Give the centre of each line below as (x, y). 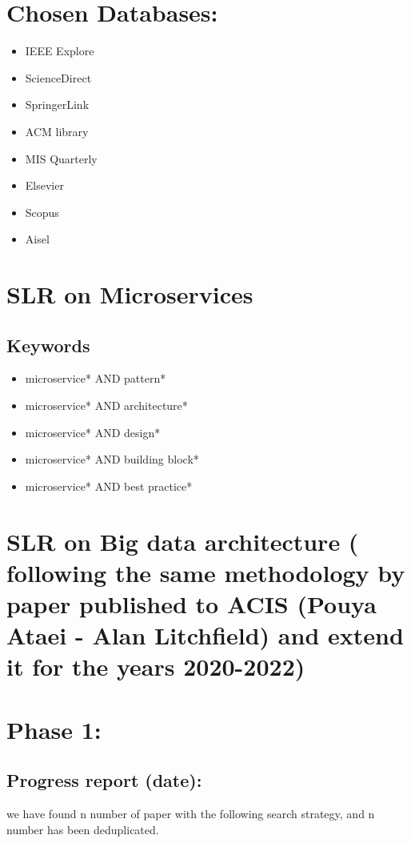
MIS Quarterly (61, 158)
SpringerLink (57, 104)
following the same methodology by (206, 572)
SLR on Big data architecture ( (183, 541)
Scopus (42, 212)
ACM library (57, 131)
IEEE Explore (60, 51)
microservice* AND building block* (112, 459)
